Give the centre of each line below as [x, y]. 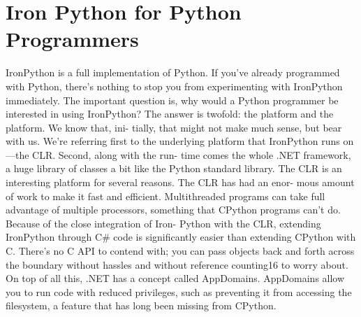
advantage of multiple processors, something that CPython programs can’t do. [173, 210]
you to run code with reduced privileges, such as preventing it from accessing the [179, 291]
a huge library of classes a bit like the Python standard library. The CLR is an [174, 168]
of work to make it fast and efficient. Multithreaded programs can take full [165, 196]
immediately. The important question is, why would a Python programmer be [172, 100]
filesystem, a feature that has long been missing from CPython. [141, 305]
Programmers [72, 39]
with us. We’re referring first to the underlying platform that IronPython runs [173, 141]
